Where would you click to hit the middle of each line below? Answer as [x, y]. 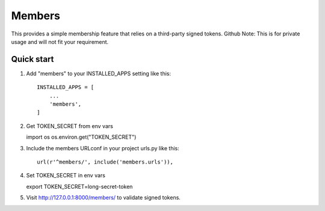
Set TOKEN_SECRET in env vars [66, 176]
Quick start [32, 59]
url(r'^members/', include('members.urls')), [105, 162]
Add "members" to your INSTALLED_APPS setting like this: [99, 73]
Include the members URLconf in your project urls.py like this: [103, 148]
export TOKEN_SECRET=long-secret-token [79, 186]
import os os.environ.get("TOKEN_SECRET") [81, 137]
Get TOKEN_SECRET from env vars [70, 126]
